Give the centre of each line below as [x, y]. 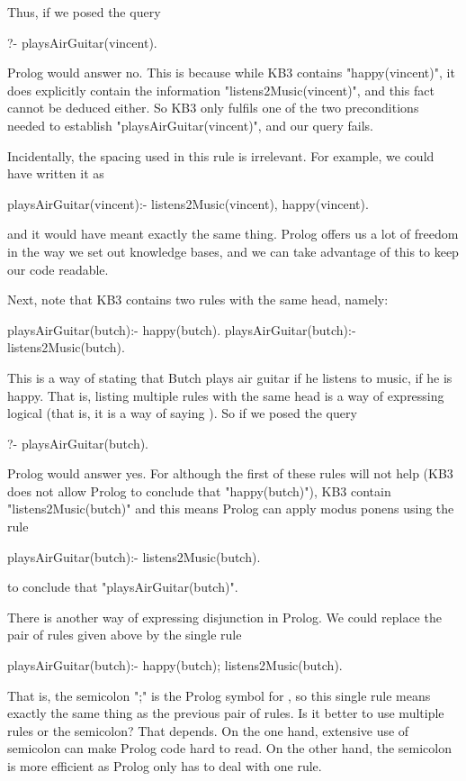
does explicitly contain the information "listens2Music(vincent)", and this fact [221, 90]
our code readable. [58, 269]
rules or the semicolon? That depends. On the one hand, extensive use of [208, 730]
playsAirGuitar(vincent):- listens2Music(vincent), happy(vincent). [188, 203]
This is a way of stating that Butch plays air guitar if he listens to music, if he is [230, 377]
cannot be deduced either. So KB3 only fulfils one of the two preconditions [213, 108]
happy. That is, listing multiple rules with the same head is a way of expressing [226, 395]
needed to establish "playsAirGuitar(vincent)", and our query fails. [190, 125]
